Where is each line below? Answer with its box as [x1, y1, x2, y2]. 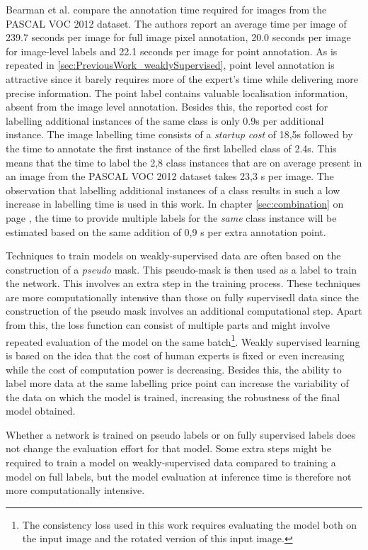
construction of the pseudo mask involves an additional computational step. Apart [6, 303, 362, 318]
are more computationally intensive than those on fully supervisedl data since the [6, 289, 360, 304]
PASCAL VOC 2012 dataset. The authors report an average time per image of [6, 16, 347, 30]
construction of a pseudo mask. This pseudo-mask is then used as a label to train [6, 262, 357, 276]
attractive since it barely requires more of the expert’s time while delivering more [6, 71, 358, 86]
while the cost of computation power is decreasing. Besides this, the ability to [6, 361, 342, 376]
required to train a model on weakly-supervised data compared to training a [6, 455, 336, 470]
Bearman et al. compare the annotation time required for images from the [6, 2, 327, 16]
